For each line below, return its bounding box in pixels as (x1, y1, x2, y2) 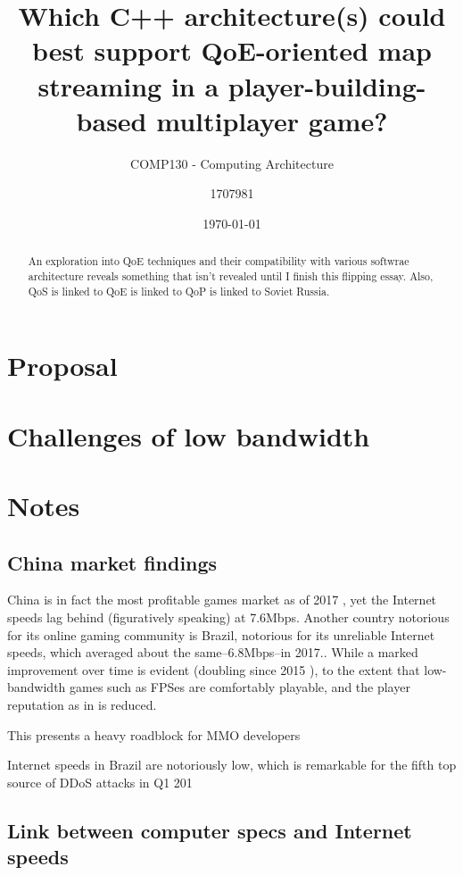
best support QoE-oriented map (32, 32, 432, 69)
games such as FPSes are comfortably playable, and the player (70, 678, 410, 696)
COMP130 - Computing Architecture (130, 154, 334, 172)
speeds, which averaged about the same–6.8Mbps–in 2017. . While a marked (7, 643, 418, 662)
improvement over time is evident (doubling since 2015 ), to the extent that (7, 660, 420, 679)
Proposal (7, 347, 118, 384)
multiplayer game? (156, 102, 388, 138)
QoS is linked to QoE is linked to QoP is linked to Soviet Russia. (28, 283, 330, 298)
